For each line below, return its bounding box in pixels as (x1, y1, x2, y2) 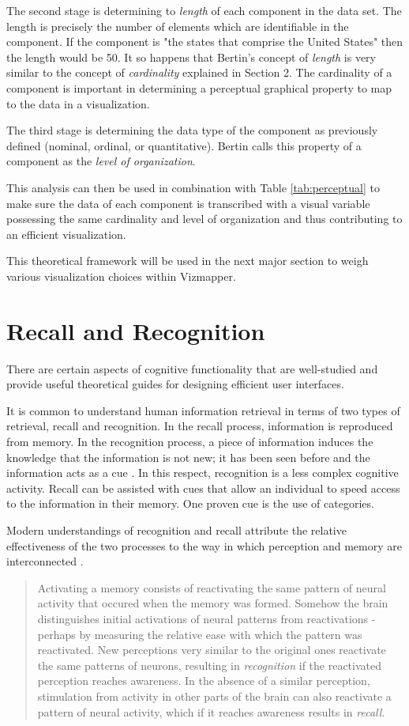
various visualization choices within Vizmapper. (6, 267, 236, 284)
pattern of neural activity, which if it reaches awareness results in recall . (37, 703, 385, 720)
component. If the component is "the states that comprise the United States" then (6, 33, 403, 50)
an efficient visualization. (6, 225, 126, 242)
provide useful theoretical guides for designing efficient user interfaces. (6, 376, 344, 392)
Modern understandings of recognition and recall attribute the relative (6, 521, 347, 538)
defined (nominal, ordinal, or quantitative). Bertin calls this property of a (6, 137, 362, 153)
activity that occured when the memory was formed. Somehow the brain (37, 595, 388, 611)
